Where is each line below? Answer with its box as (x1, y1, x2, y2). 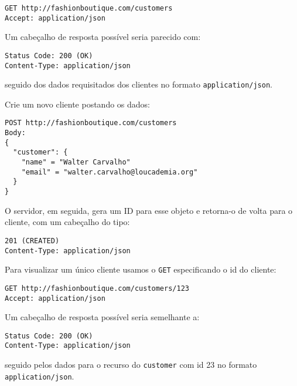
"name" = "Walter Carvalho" (21, 158, 131, 167)
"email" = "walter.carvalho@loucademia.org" (21, 167, 198, 176)
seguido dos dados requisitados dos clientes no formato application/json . (5, 78, 272, 90)
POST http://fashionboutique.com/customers (5, 119, 177, 127)
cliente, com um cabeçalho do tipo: (5, 216, 130, 228)
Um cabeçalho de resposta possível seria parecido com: (5, 31, 201, 43)
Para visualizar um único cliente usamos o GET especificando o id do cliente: (5, 263, 276, 276)
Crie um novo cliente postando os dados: (5, 98, 150, 110)
